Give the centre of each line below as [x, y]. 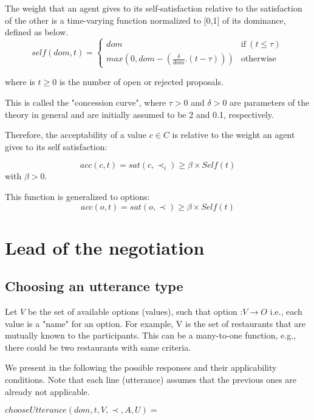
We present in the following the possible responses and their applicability [141, 367]
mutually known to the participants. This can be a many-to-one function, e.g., [150, 335]
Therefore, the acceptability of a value [76, 135]
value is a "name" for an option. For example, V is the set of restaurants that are [155, 323]
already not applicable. [47, 391]
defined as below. [37, 32]
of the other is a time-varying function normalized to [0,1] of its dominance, [145, 20]
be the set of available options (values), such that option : [135, 312]
